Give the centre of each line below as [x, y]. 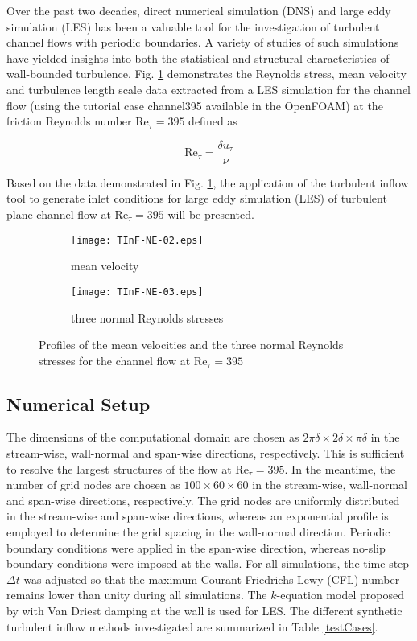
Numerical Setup [78, 403]
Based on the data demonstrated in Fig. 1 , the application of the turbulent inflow [208, 182]
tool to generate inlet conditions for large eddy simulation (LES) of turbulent [197, 198]
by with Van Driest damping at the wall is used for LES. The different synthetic [204, 611]
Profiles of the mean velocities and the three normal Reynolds [191, 345]
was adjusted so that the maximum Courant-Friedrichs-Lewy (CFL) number [212, 579]
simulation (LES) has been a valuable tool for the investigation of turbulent [193, 26]
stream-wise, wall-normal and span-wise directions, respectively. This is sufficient [206, 453]
